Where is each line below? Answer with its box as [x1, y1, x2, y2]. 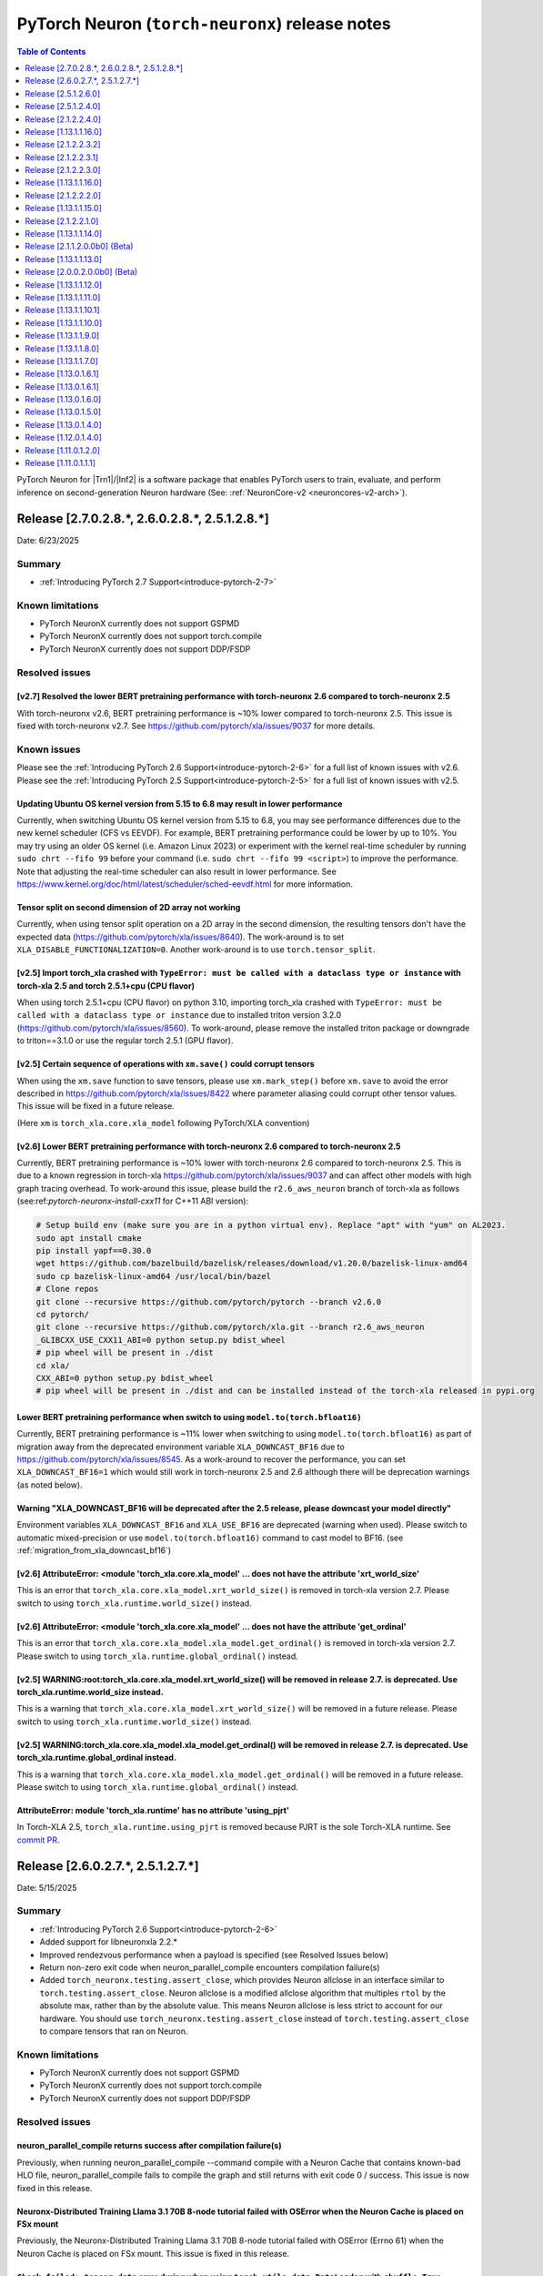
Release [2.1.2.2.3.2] [25, 139, 101, 150]
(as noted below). [16, 1479, 83, 1490]
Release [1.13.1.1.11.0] [25, 291, 101, 302]
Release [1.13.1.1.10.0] [25, 317, 103, 328]
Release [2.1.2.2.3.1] [25, 151, 99, 163]
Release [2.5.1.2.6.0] [25, 87, 101, 99]
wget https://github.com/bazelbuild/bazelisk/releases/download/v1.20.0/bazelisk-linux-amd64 [35, 1258, 468, 1269]
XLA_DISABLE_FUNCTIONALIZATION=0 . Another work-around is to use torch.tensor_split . [16, 944, 376, 955]
